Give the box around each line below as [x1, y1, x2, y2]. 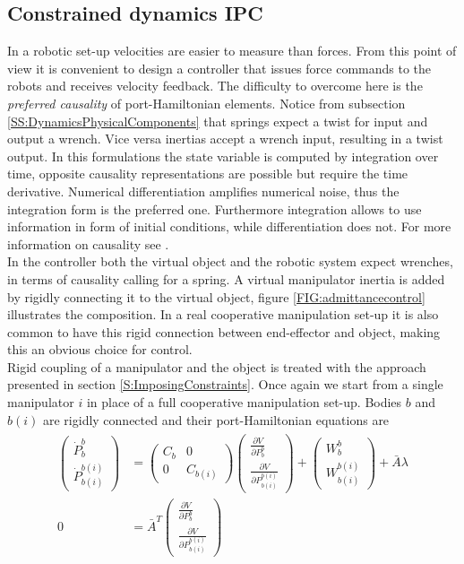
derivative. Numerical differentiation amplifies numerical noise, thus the [7, 181, 400, 200]
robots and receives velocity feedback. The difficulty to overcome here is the [7, 76, 423, 95]
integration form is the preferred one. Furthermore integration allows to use [7, 199, 422, 218]
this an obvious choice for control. [7, 340, 193, 359]
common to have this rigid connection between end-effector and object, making [7, 322, 441, 341]
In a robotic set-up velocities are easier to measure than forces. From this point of [7, 41, 457, 60]
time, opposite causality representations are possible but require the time [7, 164, 408, 183]
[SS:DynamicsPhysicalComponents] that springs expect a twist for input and [7, 111, 428, 130]
